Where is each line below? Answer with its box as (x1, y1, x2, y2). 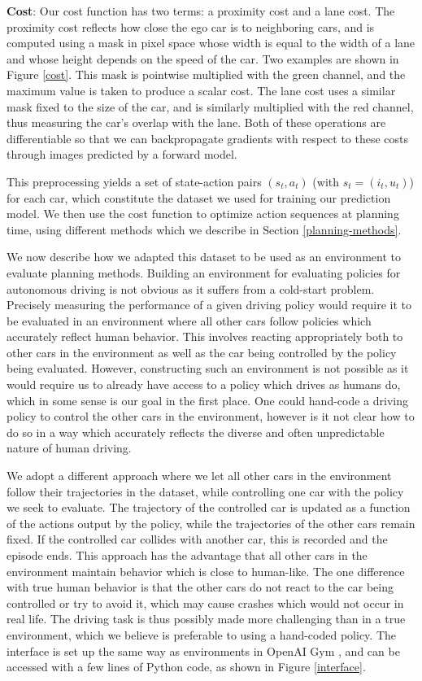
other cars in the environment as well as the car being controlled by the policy (7, 343, 397, 360)
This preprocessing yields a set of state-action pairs (7, 172, 262, 190)
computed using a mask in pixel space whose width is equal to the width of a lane (7, 34, 415, 51)
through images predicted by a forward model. (7, 146, 237, 163)
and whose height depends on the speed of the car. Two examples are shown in (7, 50, 399, 67)
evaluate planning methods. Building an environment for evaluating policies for (7, 264, 401, 281)
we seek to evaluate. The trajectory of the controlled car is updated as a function (7, 499, 411, 516)
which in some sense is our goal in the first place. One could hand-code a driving (7, 391, 408, 408)
